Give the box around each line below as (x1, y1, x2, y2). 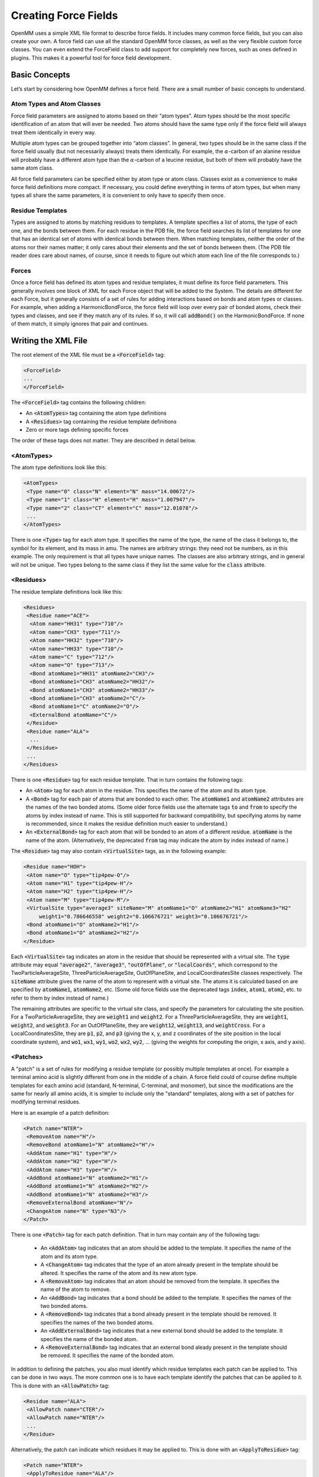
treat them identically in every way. (11, 129, 96, 136)
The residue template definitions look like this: (11, 588, 123, 595)
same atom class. (11, 164, 54, 171)
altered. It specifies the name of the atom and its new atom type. (40, 1269, 198, 1276)
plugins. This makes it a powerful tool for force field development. (11, 54, 171, 61)
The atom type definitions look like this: (11, 464, 107, 471)
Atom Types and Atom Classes (11, 100, 101, 108)
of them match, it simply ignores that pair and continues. (11, 320, 149, 327)
